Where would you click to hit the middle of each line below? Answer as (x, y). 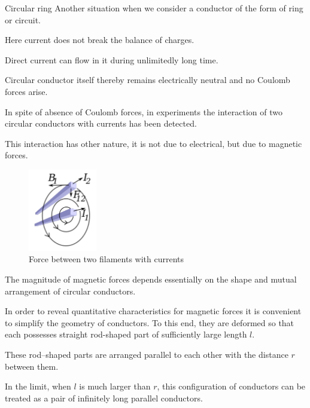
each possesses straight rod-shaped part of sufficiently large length (126, 334)
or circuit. (23, 19)
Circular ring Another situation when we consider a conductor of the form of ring (154, 8)
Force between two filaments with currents (107, 259)
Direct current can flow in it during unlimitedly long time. (112, 59)
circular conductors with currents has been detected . (101, 123)
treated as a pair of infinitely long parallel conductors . (104, 398)
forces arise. (26, 91)
